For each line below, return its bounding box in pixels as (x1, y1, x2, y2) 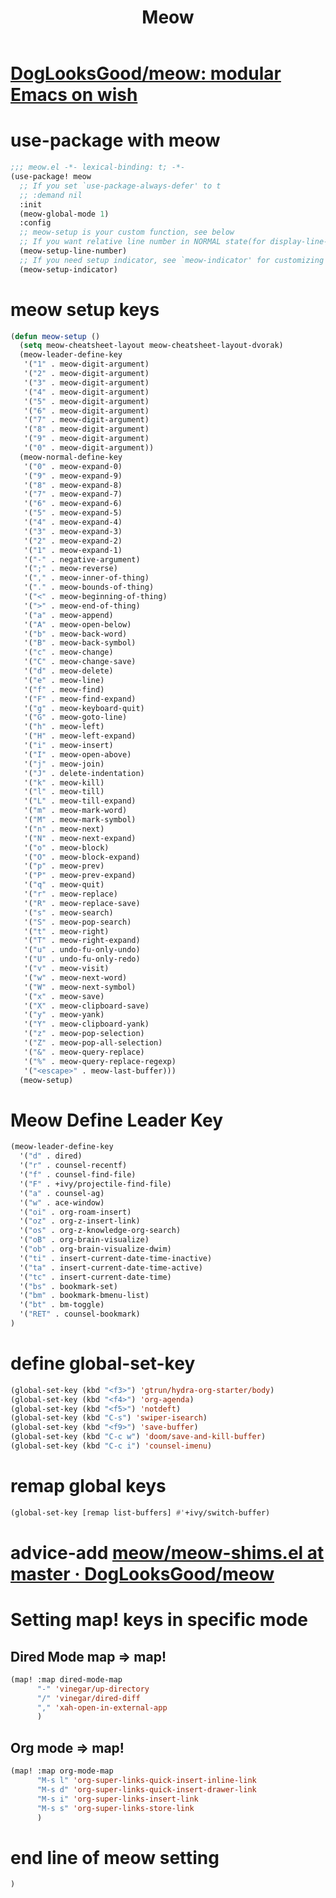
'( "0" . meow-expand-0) (23, 461, 123, 471)
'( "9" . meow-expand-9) (23, 471, 123, 481)
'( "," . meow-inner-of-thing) (23, 573, 150, 583)
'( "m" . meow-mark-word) (23, 806, 128, 816)
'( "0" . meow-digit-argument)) (23, 443, 155, 453)
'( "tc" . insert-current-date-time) (19, 1272, 172, 1282)
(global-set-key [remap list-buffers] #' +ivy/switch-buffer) (10, 1507, 271, 1518)
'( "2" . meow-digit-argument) (23, 369, 150, 379)
